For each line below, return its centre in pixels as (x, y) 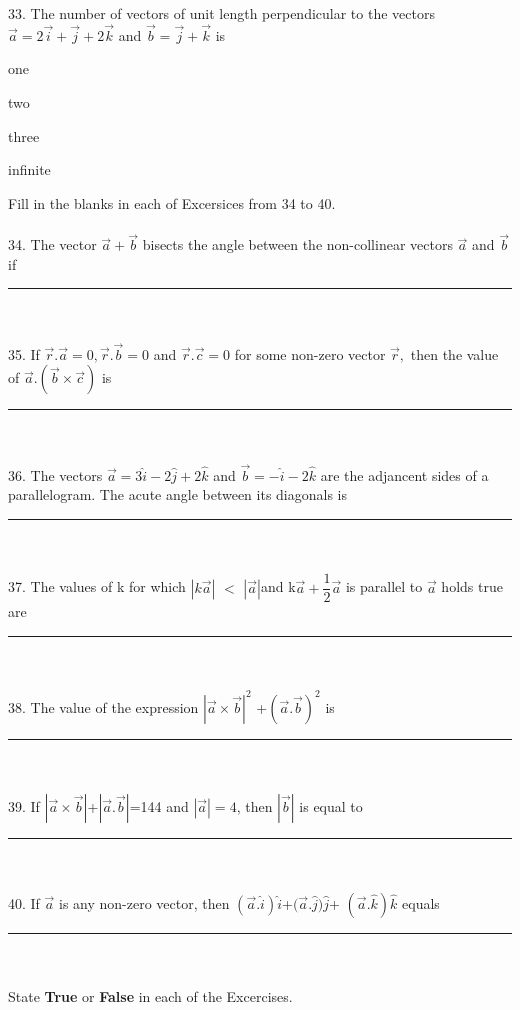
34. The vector (52, 244)
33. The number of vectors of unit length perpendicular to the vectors (221, 13)
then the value (454, 353)
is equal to (331, 805)
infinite (29, 169)
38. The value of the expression (103, 706)
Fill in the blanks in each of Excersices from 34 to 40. (172, 202)
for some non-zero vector (310, 353)
